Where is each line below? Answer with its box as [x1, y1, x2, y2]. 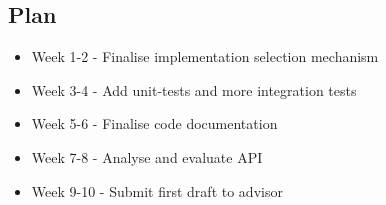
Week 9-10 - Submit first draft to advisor [31, 180, 283, 201]
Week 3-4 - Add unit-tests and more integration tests [31, 79, 357, 100]
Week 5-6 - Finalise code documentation [31, 113, 278, 134]
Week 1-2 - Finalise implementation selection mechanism [31, 46, 379, 67]
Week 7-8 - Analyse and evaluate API [31, 146, 263, 167]
